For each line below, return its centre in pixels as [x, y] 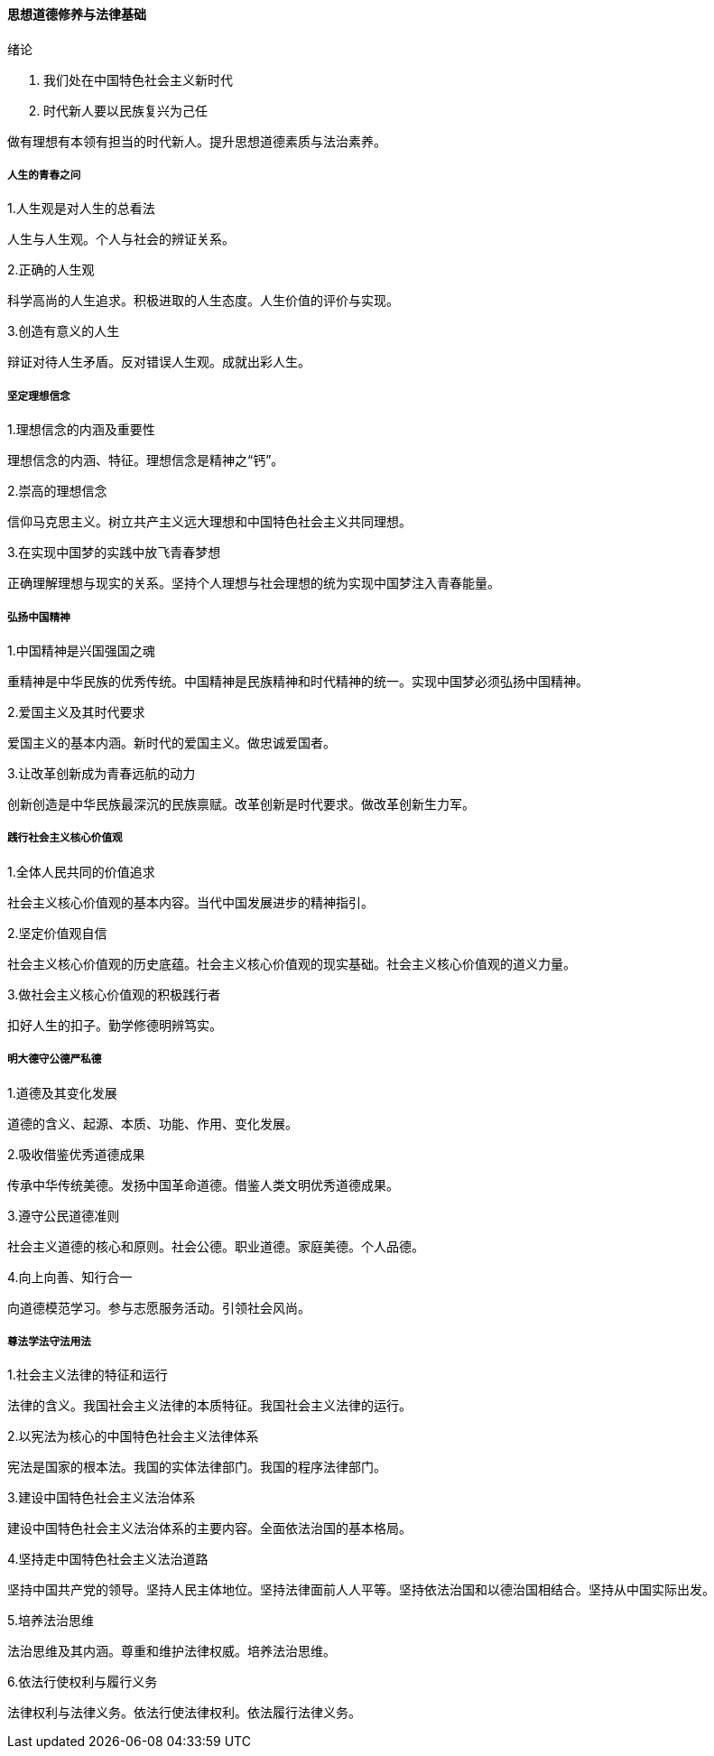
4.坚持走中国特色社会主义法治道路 [108, 1559]
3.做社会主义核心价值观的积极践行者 [114, 994]
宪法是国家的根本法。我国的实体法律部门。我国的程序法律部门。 [197, 1467]
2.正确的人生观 [51, 270]
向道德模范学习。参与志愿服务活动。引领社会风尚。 [159, 1307]
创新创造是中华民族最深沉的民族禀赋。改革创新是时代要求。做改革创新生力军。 [241, 804]
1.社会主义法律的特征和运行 [88, 1375]
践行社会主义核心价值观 [65, 838]
